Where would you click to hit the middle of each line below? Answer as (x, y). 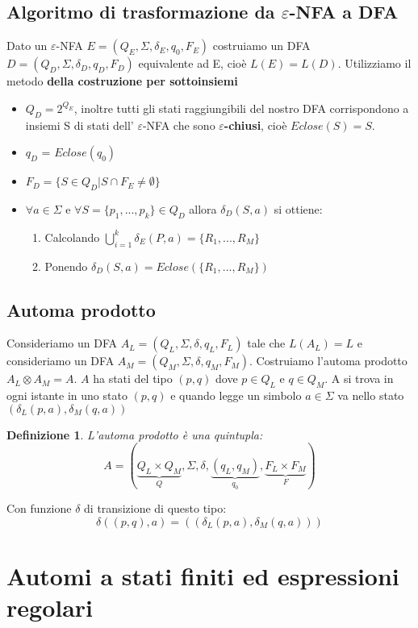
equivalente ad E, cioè (192, 63)
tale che (266, 343)
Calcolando (72, 237)
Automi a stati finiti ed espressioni (203, 575)
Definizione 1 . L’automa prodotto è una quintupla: (135, 434)
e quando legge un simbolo (236, 395)
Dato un (27, 46)
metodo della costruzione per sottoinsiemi (122, 81)
